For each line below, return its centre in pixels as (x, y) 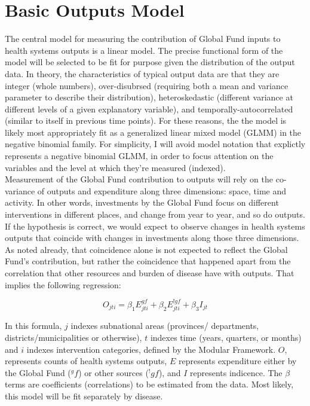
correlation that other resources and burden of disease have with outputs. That (150, 273)
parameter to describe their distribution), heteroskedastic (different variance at (149, 97)
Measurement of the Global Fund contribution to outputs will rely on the (139, 179)
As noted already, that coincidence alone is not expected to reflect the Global (146, 249)
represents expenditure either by (237, 361)
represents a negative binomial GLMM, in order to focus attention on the (139, 156)
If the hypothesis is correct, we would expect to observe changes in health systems (155, 226)
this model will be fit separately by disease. (84, 396)
